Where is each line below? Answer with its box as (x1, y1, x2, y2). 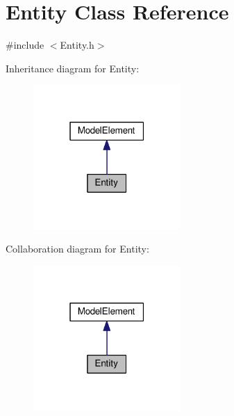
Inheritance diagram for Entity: (6, 61, 140, 75)
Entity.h (60, 38, 94, 52)
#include (6, 38, 44, 52)
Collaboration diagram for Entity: (6, 241, 149, 256)
